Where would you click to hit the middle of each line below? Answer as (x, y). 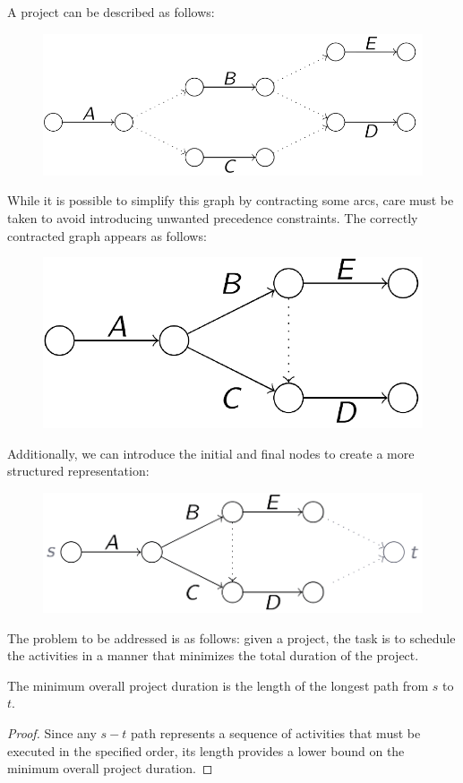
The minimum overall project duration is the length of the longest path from (218, 685)
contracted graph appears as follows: (107, 235)
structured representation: (78, 471)
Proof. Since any (52, 732)
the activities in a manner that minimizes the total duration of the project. (213, 655)
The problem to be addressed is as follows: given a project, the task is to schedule (231, 637)
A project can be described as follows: (111, 12)
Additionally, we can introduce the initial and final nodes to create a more (211, 453)
